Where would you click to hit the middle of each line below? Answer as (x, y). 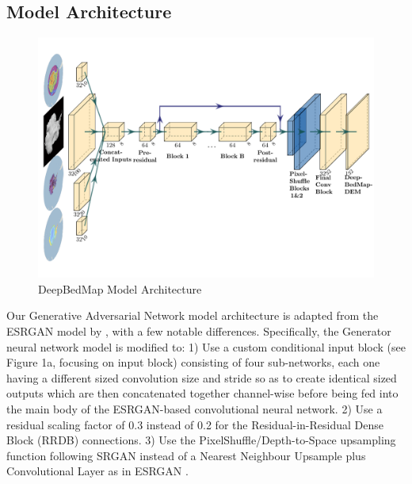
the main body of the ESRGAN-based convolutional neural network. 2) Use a (195, 409)
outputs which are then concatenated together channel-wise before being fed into (202, 393)
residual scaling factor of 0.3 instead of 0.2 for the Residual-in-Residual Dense (195, 424)
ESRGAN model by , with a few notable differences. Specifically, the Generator (199, 331)
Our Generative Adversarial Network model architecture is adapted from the (193, 315)
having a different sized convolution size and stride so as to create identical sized (202, 377)
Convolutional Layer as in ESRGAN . (97, 471)
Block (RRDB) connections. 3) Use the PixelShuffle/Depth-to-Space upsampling (201, 440)
